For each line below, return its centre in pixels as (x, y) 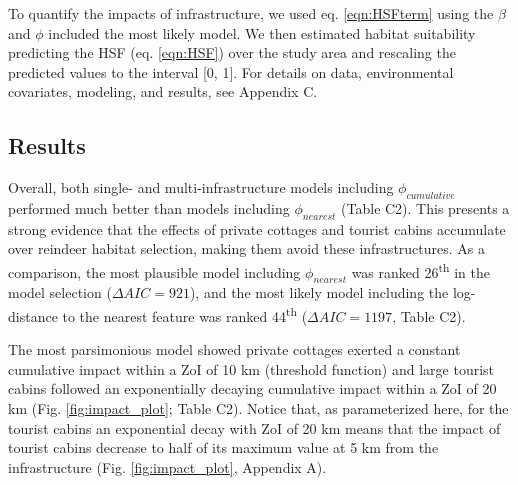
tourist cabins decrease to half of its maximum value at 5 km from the (223, 447)
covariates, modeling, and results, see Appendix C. (163, 91)
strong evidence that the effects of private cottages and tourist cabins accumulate (257, 228)
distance (33, 315)
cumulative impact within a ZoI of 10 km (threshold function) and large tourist (251, 368)
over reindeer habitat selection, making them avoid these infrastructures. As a (246, 248)
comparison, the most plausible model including (154, 271)
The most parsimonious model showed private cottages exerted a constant (234, 349)
